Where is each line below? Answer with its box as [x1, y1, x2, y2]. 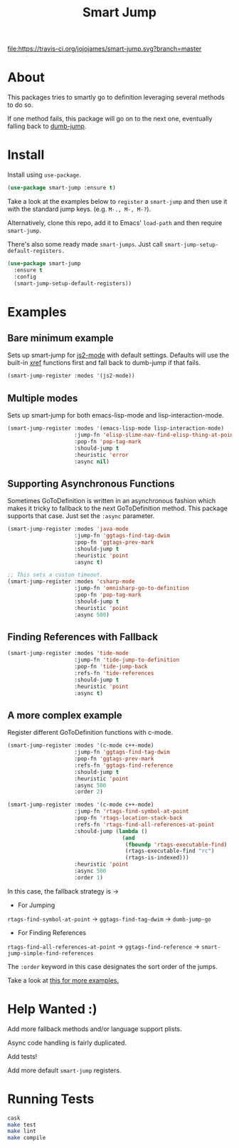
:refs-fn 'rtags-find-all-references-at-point [74, 821, 215, 828]
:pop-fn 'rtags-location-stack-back [74, 815, 183, 822]
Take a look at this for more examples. [7, 976, 119, 984]
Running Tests [7, 1091, 95, 1107]
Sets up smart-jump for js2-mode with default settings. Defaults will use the [7, 351, 230, 360]
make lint [7, 1127, 37, 1135]
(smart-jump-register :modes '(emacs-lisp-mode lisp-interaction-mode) [7, 425, 224, 432]
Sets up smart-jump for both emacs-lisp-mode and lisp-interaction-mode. [7, 411, 224, 420]
